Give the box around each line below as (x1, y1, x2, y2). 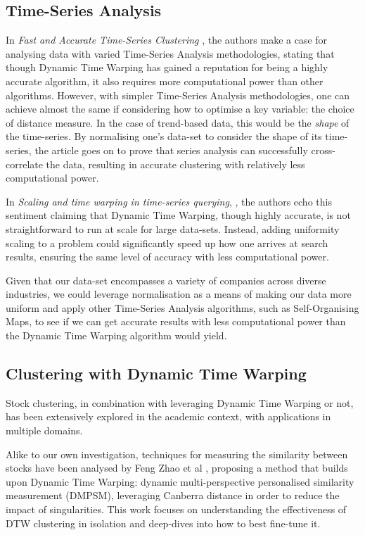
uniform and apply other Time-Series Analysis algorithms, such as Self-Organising (6, 300, 359, 315)
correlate (6, 156, 43, 171)
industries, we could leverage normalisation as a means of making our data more (6, 287, 352, 301)
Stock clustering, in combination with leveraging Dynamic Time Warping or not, (6, 395, 354, 410)
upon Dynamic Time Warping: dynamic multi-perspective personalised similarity (6, 474, 354, 489)
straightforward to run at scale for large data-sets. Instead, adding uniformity (6, 221, 340, 236)
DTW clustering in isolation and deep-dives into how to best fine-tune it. (6, 515, 321, 530)
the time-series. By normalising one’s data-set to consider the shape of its (6, 129, 322, 144)
